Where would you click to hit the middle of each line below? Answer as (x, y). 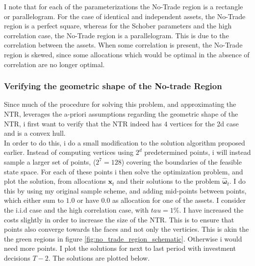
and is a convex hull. (35, 133)
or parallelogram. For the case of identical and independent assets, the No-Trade (125, 16)
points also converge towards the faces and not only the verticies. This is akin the (127, 229)
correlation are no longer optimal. (54, 64)
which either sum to (34, 200)
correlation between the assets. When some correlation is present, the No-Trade (123, 45)
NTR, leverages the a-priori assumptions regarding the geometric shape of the (121, 113)
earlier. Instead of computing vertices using (69, 152)
